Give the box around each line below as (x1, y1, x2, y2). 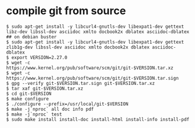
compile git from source (6, 4, 126, 18)
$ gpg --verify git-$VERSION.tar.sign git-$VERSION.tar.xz (6, 80, 155, 86)
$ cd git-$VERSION (6, 90, 52, 97)
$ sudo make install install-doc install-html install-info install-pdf (6, 116, 190, 122)
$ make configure (6, 96, 49, 101)
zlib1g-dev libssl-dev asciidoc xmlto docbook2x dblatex (6, 44, 150, 50)
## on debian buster (6, 34, 57, 40)
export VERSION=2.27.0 (11, 54, 68, 60)
